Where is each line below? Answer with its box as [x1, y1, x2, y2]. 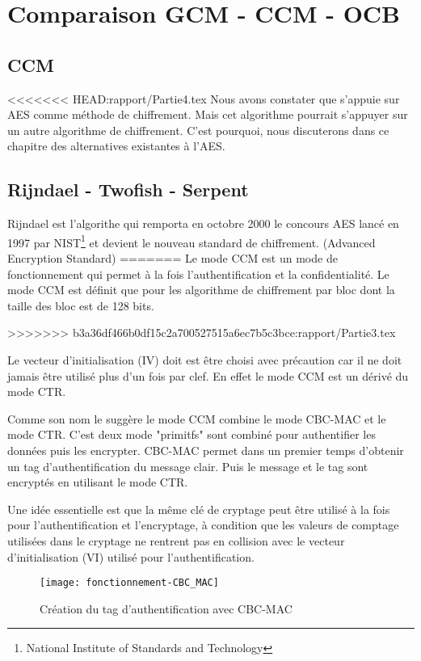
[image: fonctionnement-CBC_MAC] [40, 577, 219, 589]
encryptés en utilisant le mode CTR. [7, 474, 188, 490]
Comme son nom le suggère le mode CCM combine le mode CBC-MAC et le [7, 410, 386, 427]
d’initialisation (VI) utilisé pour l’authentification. [7, 548, 255, 565]
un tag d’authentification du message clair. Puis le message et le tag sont [7, 457, 368, 474]
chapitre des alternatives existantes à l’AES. [7, 137, 225, 154]
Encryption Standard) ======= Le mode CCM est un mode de [7, 250, 338, 266]
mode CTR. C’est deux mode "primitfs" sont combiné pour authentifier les [7, 426, 376, 443]
